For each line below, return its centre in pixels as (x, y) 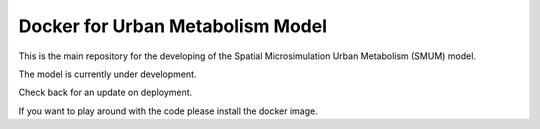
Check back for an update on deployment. (105, 92)
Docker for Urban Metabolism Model (172, 26)
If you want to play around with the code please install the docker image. (168, 111)
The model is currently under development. (107, 74)
